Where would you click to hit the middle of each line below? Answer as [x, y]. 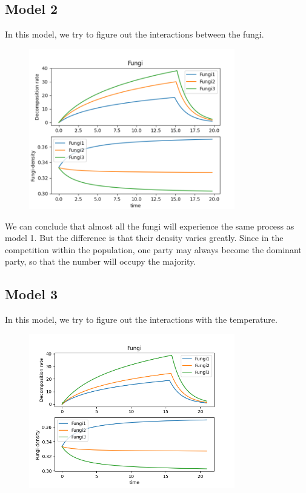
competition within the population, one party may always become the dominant [153, 249]
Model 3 [31, 294]
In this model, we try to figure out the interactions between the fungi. [135, 34]
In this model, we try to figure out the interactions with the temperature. [141, 319]
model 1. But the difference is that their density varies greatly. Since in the [144, 238]
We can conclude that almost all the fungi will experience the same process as [150, 226]
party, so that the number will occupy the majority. [101, 261]
